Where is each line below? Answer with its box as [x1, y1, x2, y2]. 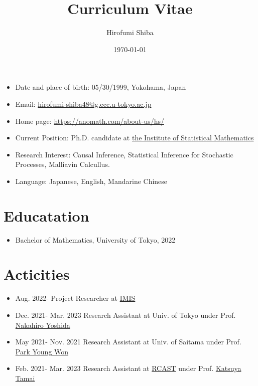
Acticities [4, 264, 70, 284]
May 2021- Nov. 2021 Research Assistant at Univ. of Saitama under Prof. [15, 336, 241, 347]
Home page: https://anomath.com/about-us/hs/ [15, 115, 164, 126]
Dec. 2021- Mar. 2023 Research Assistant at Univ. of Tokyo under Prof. [15, 309, 236, 320]
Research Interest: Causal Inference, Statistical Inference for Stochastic [15, 149, 233, 159]
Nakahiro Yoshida [15, 319, 70, 330]
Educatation [4, 205, 89, 226]
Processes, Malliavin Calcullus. [15, 159, 110, 169]
